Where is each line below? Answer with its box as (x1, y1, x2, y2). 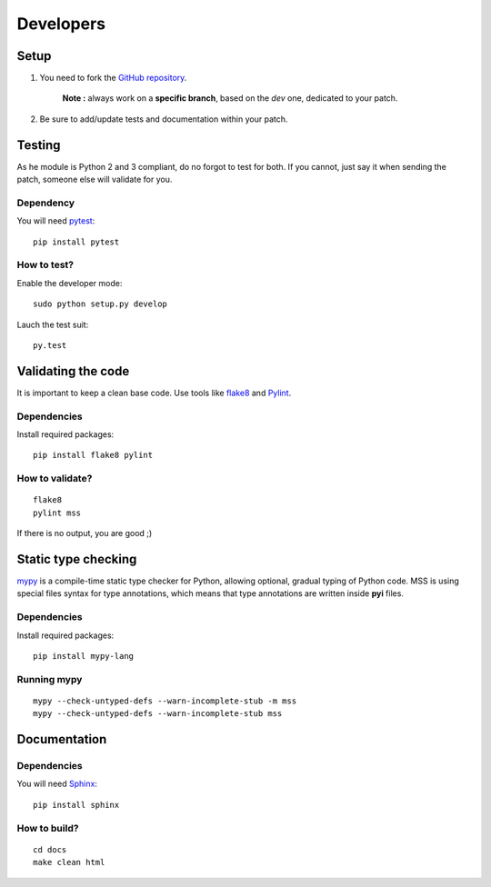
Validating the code (16, 364, 130, 379)
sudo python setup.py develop (33, 299, 168, 309)
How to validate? (16, 473, 93, 485)
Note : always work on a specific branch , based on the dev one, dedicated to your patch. (62, 93, 398, 104)
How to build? (16, 822, 79, 834)
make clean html (33, 857, 105, 868)
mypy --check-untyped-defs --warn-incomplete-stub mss (33, 709, 283, 719)
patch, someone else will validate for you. (16, 174, 173, 185)
